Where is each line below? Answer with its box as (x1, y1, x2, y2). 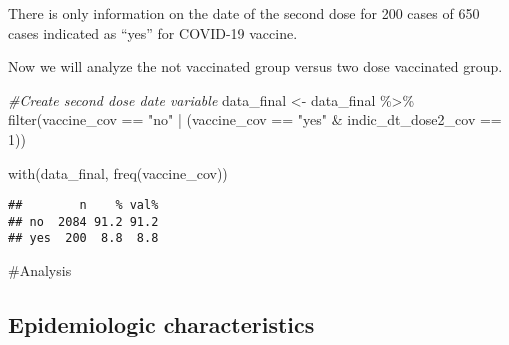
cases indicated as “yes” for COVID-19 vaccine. (8, 22, 298, 43)
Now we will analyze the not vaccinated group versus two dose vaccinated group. (8, 56, 503, 77)
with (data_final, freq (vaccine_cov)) (8, 162, 228, 183)
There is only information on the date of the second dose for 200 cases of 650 (8, 3, 480, 23)
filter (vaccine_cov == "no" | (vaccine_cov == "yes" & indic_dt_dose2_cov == (8, 109, 502, 130)
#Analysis (8, 260, 72, 281)
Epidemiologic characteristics (8, 309, 315, 340)
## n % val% (8, 198, 159, 213)
